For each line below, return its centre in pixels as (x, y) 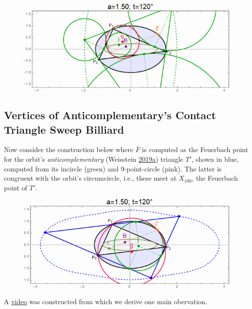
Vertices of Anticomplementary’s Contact (110, 115)
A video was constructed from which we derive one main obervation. (106, 301)
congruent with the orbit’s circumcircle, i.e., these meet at (90, 178)
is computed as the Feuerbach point (195, 149)
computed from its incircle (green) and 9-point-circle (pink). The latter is (113, 168)
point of (16, 187)
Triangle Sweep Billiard (64, 129)
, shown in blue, (215, 159)
